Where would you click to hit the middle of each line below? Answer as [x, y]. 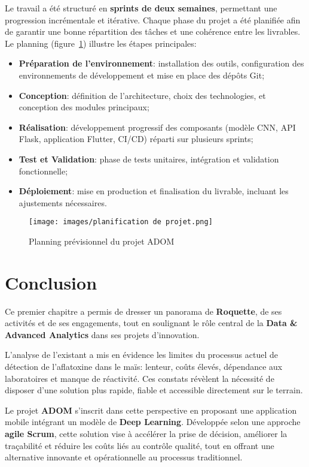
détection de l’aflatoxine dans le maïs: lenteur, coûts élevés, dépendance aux [144, 367]
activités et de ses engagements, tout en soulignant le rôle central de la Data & [151, 323]
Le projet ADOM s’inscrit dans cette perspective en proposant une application [151, 410]
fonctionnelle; [43, 171]
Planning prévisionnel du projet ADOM [102, 241]
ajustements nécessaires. [63, 202]
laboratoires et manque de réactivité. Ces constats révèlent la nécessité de [140, 378]
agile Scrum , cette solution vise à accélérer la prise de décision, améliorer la [146, 434]
